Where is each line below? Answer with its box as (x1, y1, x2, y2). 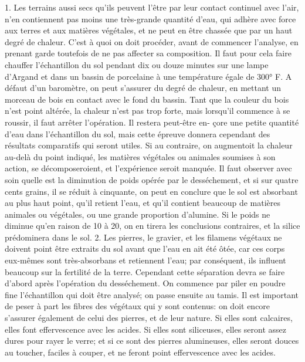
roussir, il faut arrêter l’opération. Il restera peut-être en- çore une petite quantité (5, 116, 299, 128)
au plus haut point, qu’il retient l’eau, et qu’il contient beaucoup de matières (5, 197, 281, 209)
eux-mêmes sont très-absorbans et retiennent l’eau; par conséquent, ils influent (5, 254, 286, 266)
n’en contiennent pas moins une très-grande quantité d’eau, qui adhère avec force (5, 12, 296, 25)
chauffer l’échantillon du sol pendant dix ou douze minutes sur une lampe (5, 58, 269, 70)
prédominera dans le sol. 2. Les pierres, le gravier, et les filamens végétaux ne (5, 231, 282, 243)
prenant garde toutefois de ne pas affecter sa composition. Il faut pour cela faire (5, 47, 292, 59)
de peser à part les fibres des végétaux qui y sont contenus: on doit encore (5, 300, 270, 312)
